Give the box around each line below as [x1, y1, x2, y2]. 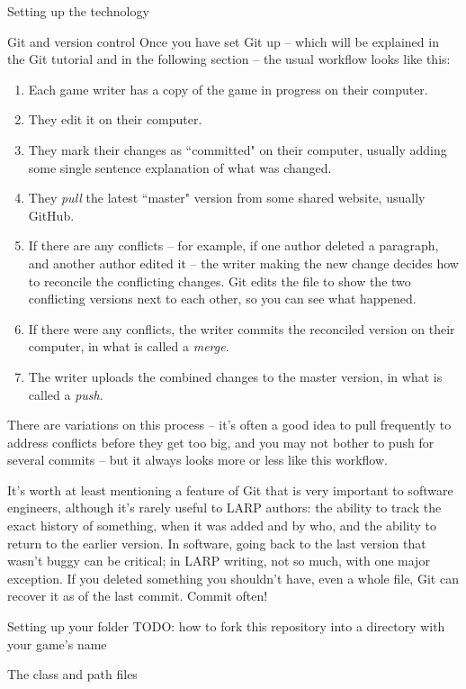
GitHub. [28, 205, 75, 224]
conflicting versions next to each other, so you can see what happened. [28, 289, 417, 308]
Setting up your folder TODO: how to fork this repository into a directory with [7, 617, 445, 636]
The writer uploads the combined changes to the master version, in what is [28, 367, 443, 385]
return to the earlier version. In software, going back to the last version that [7, 533, 426, 552]
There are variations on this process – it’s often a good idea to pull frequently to [7, 415, 452, 434]
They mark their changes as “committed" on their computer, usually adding [28, 140, 447, 159]
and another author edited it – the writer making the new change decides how [28, 253, 459, 272]
